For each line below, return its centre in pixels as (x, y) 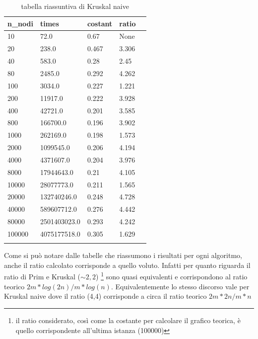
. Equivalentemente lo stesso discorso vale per (180, 286)
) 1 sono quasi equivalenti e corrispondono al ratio (172, 276)
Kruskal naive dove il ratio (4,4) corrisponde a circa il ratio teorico (105, 296)
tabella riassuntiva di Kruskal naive (75, 6)
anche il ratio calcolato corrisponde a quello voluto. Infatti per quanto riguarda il (127, 265)
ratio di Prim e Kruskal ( (42, 277)
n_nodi (20, 23)
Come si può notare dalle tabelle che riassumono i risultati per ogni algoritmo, (123, 255)
